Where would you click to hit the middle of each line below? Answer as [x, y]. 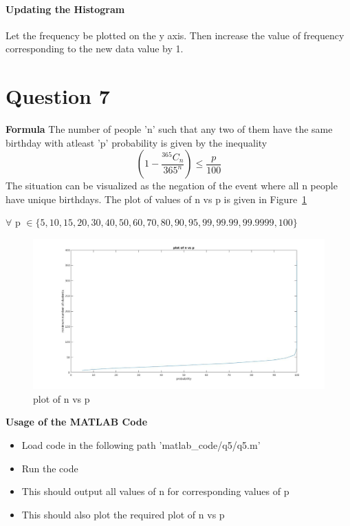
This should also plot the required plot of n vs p [123, 514]
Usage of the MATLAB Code [77, 422]
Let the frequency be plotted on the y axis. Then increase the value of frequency [175, 35]
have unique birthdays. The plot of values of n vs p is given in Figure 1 [156, 199]
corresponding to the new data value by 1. [95, 49]
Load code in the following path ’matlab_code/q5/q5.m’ [141, 445]
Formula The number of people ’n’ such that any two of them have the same [169, 129]
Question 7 [58, 96]
